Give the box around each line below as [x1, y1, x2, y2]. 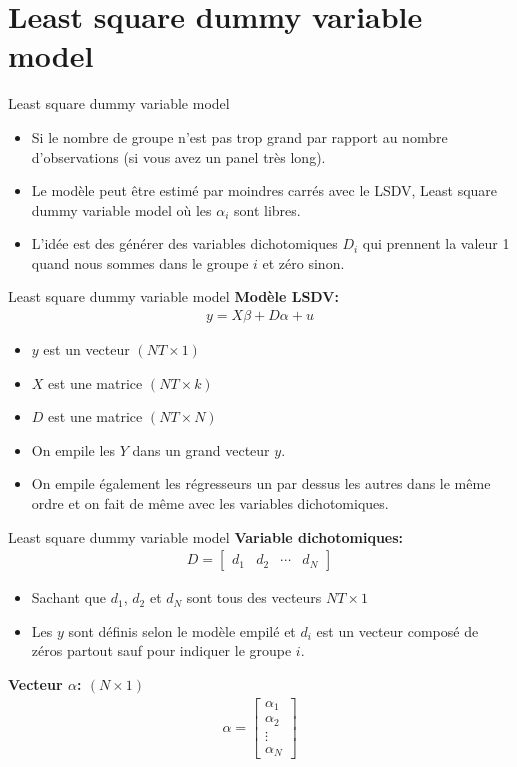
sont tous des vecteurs [186, 587, 322, 608]
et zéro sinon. [262, 252, 345, 273]
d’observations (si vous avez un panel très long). [31, 146, 326, 167]
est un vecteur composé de [316, 620, 479, 641]
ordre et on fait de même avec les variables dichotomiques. [31, 493, 389, 514]
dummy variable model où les [31, 199, 212, 220]
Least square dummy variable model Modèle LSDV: [8, 286, 339, 307]
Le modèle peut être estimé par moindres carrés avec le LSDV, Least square [31, 180, 498, 201]
